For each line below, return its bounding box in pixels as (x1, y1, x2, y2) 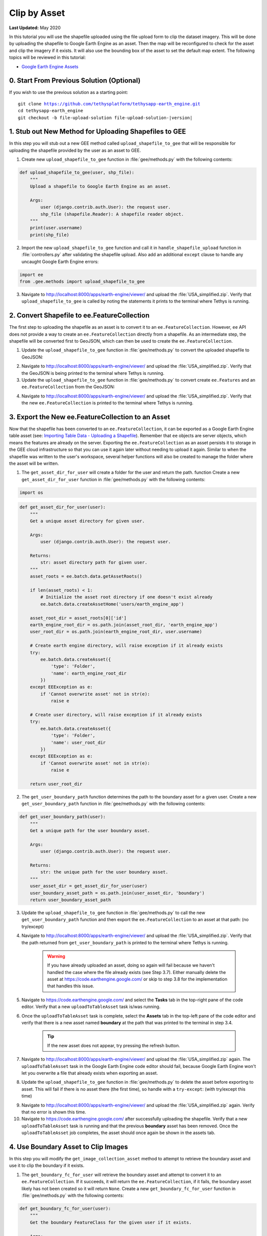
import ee (19, 272, 44, 277)
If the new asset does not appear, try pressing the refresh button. (47, 1042, 180, 1048)
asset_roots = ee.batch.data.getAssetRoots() (30, 574, 142, 579)
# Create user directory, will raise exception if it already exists (30, 712, 202, 718)
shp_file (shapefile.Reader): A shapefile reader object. (40, 211, 184, 217)
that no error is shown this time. (21, 1109, 87, 1115)
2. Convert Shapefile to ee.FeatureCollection (9, 311, 150, 320)
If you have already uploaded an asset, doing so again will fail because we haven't (47, 962, 215, 969)
